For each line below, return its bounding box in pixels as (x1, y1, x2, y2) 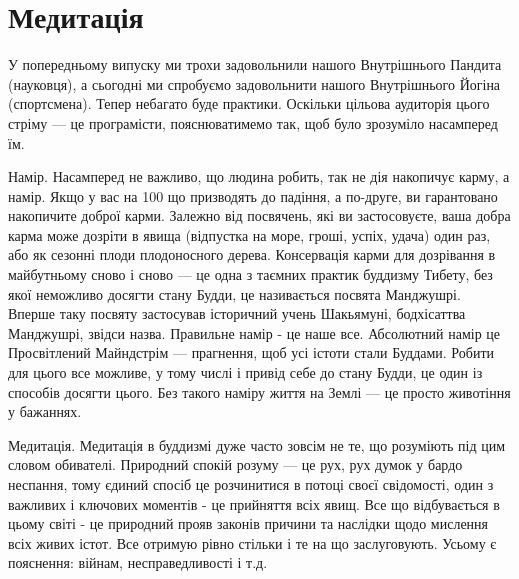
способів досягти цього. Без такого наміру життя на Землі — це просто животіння (8, 381, 511, 402)
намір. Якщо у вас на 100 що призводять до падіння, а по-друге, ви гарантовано (8, 185, 498, 206)
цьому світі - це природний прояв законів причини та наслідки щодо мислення (8, 513, 489, 534)
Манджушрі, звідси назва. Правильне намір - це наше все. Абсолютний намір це (8, 322, 501, 343)
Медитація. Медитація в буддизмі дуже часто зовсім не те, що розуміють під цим (8, 434, 506, 455)
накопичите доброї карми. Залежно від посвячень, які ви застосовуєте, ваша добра (8, 205, 511, 226)
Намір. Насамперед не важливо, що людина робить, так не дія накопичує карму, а (8, 166, 510, 187)
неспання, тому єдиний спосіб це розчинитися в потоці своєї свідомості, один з (8, 474, 494, 494)
